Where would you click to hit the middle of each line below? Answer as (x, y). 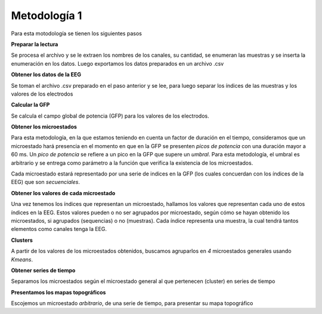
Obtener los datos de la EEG (46, 75)
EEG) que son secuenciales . (46, 182)
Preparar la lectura (35, 44)
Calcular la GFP (30, 105)
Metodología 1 (47, 16)
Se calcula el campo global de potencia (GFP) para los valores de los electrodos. (110, 116)
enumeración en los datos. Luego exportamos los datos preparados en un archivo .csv (117, 63)
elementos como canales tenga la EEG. (59, 229)
